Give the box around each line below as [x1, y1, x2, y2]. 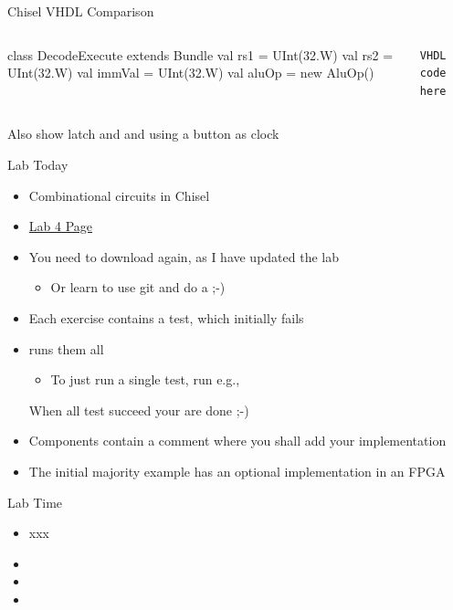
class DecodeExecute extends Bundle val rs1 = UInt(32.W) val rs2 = [7, 45, 394, 64]
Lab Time [7, 492, 63, 511]
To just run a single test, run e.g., [50, 370, 240, 389]
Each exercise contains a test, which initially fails [28, 308, 304, 327]
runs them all [28, 339, 104, 358]
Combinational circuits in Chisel [28, 185, 210, 205]
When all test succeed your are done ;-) [28, 400, 249, 419]
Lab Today [7, 154, 68, 174]
